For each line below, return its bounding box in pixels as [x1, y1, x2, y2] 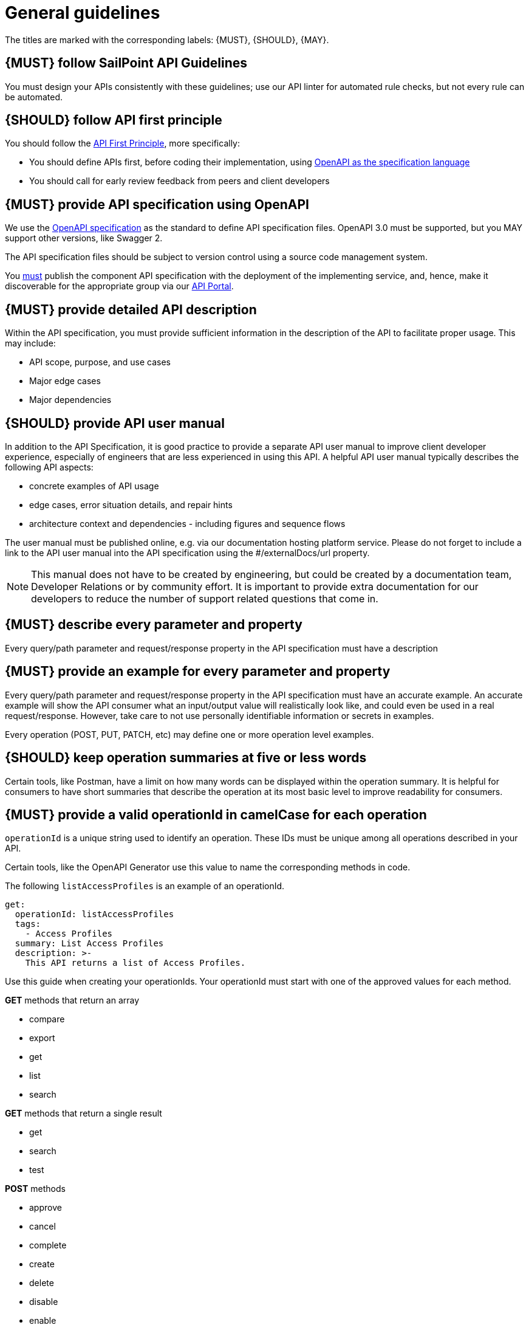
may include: [5, 338, 56, 349]
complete [29, 1240, 67, 1251]
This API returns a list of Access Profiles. [25, 958, 246, 968]
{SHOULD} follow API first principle [5, 112, 222, 128]
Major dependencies [29, 394, 112, 405]
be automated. [5, 91, 63, 102]
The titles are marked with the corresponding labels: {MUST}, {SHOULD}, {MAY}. [5, 34, 329, 45]
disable [29, 1296, 58, 1307]
